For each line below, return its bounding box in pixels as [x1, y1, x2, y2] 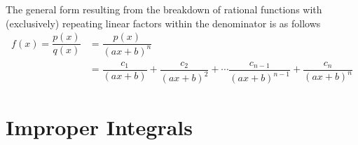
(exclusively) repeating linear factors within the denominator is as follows [6, 15, 321, 30]
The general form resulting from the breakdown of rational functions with [6, 2, 322, 16]
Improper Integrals [6, 113, 193, 141]
